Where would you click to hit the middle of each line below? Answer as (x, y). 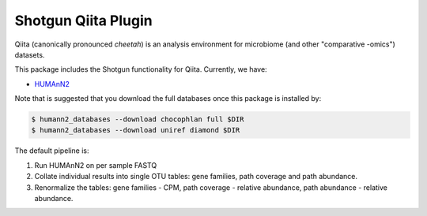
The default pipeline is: (52, 151)
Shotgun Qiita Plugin (84, 20)
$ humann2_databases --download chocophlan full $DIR (138, 119)
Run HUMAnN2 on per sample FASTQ (96, 165)
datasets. (30, 54)
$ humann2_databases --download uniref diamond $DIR (136, 130)
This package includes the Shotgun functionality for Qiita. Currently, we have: (141, 69)
